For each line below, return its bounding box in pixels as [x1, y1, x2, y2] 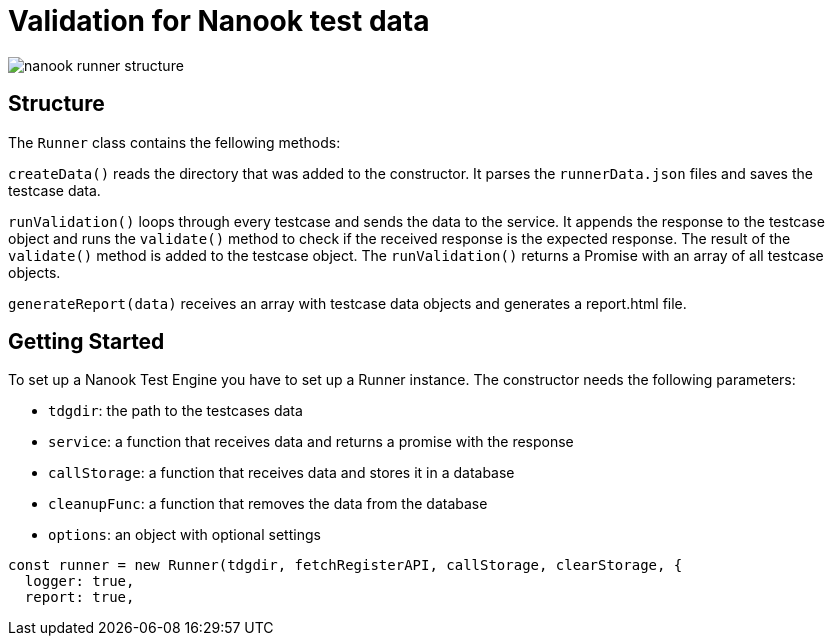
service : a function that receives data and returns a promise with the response [48, 433, 574, 451]
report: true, [24, 589, 135, 606]
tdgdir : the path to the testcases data [48, 402, 303, 420]
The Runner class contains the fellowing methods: [8, 133, 341, 151]
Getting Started [8, 329, 165, 355]
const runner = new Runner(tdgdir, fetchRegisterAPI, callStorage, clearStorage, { [8, 557, 683, 574]
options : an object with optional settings [48, 526, 321, 544]
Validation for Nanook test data [8, 4, 430, 38]
